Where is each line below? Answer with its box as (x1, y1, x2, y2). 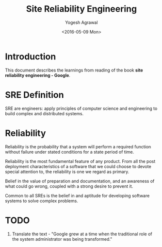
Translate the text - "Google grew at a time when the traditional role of (12, 231, 153, 237)
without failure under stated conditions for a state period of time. (5, 149, 134, 155)
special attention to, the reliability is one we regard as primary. (5, 169, 130, 175)
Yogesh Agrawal (65, 19, 98, 25)
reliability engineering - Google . (5, 72, 70, 78)
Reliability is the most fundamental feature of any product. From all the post (5, 158, 156, 164)
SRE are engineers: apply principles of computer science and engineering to (5, 106, 158, 111)
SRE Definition (5, 89, 64, 100)
